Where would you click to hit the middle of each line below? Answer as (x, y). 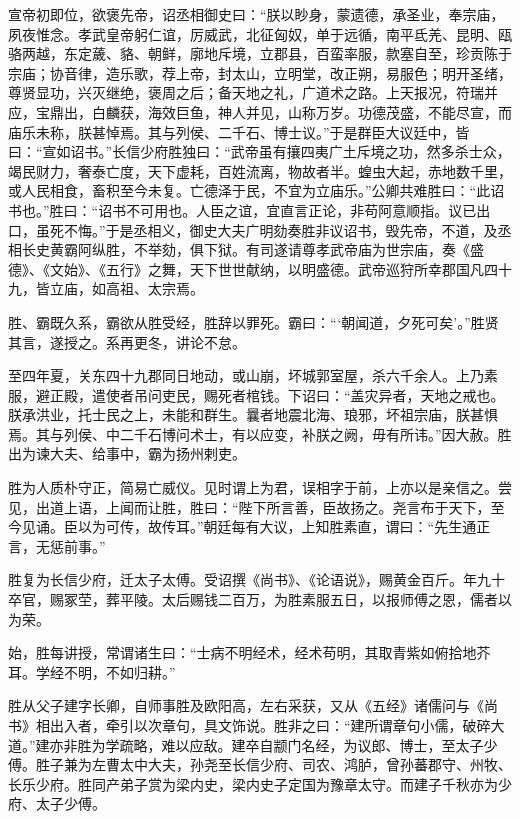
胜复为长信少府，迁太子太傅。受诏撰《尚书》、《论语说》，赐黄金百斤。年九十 (256, 579)
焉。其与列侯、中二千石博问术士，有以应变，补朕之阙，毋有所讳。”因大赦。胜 (260, 433)
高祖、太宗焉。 (154, 288)
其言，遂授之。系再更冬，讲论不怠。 (127, 341)
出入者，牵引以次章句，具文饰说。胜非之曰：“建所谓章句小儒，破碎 (270, 725)
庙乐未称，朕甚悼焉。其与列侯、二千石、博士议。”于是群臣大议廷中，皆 (239, 131)
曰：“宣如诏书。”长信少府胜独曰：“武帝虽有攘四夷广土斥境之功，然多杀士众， (259, 151)
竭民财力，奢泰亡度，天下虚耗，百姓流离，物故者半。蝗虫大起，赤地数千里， (260, 170)
